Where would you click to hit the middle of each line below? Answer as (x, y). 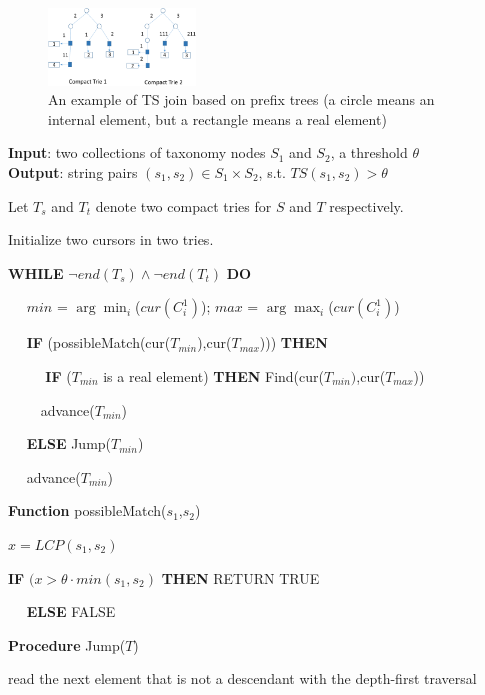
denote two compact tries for (183, 205)
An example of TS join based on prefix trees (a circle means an (241, 99)
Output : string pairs (73, 172)
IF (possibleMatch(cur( (98, 342)
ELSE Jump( (69, 443)
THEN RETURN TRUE (240, 577)
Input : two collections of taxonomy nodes (137, 152)
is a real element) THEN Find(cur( (213, 375)
